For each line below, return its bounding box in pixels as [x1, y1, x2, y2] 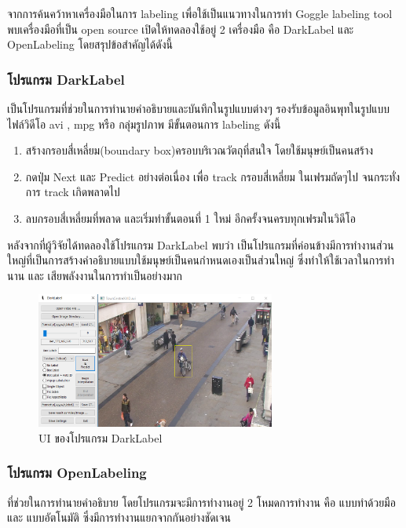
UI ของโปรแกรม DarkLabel [38, 429, 163, 446]
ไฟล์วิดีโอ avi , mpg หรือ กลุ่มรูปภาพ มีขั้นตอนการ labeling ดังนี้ [7, 115, 281, 132]
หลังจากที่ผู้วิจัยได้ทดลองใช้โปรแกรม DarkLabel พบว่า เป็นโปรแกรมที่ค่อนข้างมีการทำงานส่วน [7, 236, 394, 253]
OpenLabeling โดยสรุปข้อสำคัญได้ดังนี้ [7, 36, 173, 53]
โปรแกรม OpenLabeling [7, 463, 147, 482]
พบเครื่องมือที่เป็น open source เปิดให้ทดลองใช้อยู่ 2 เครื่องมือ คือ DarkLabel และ [7, 20, 354, 37]
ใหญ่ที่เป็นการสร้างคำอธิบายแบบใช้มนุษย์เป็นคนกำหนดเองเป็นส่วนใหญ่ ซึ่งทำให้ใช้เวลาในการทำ [7, 252, 394, 268]
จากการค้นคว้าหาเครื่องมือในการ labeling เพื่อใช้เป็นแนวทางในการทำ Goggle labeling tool [7, 5, 393, 21]
